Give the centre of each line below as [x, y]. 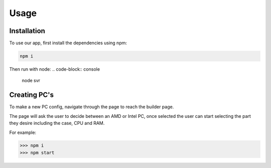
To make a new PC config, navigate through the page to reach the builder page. [92, 107]
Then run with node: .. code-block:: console [55, 69]
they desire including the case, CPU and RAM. [57, 123]
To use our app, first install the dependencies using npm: [68, 43]
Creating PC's [32, 95]
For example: [23, 132]
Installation [27, 31]
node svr [31, 81]
